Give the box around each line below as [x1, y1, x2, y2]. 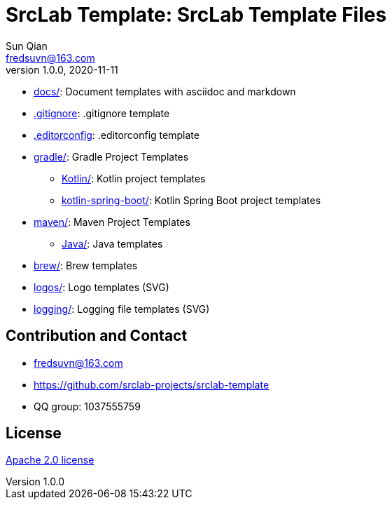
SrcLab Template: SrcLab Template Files [6, 3, 387, 27]
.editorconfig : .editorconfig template [34, 128, 199, 141]
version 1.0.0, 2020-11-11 [6, 63, 118, 76]
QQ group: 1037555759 [34, 400, 141, 412]
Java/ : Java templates [62, 237, 163, 250]
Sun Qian [6, 39, 48, 52]
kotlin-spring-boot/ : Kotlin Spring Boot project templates [62, 194, 321, 206]
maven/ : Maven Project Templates [34, 215, 190, 228]
